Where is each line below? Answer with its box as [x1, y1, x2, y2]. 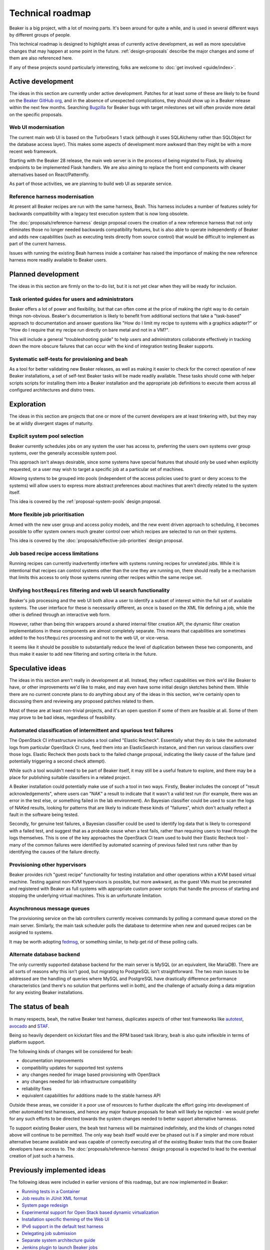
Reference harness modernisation [9, 193, 94, 200]
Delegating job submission [21, 1230, 77, 1236]
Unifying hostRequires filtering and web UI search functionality [9, 587, 170, 594]
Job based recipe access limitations [9, 550, 99, 557]
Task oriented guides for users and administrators [9, 295, 133, 302]
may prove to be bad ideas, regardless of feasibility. [9, 714, 116, 720]
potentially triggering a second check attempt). [9, 758, 106, 764]
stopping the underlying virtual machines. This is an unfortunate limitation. [9, 892, 162, 898]
